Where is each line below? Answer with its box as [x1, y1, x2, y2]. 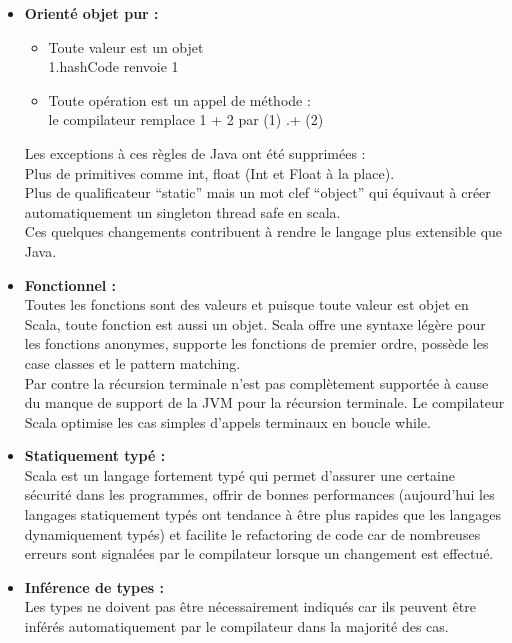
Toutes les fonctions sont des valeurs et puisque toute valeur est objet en [24, 294, 469, 315]
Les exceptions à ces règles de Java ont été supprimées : [24, 142, 366, 163]
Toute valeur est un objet [48, 36, 204, 57]
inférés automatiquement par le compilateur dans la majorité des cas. [24, 616, 449, 637]
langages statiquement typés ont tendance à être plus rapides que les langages [24, 504, 501, 525]
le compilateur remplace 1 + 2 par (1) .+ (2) [48, 109, 324, 130]
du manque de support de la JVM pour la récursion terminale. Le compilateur [24, 392, 505, 413]
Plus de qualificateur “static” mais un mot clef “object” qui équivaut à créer [24, 182, 491, 203]
